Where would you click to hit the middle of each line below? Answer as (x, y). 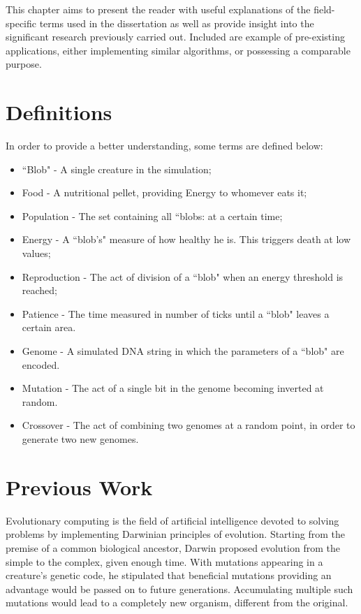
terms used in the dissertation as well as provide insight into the (177, 23)
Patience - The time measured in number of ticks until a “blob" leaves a (176, 313)
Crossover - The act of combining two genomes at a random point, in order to (189, 425)
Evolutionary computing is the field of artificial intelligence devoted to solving (172, 520)
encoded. (41, 364)
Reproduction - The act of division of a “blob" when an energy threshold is (183, 276)
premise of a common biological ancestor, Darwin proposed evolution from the (173, 547)
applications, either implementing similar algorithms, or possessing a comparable (178, 50)
